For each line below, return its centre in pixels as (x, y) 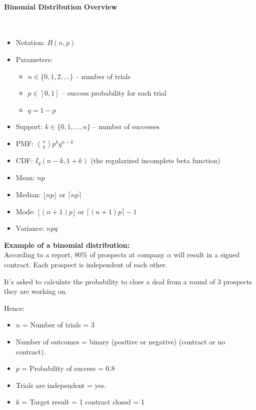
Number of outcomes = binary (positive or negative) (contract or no (120, 341)
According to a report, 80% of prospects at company (84, 255)
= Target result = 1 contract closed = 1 (83, 402)
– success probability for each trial (114, 93)
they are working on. (36, 291)
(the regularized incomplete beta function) (155, 160)
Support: (29, 126)
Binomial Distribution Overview (61, 6)
